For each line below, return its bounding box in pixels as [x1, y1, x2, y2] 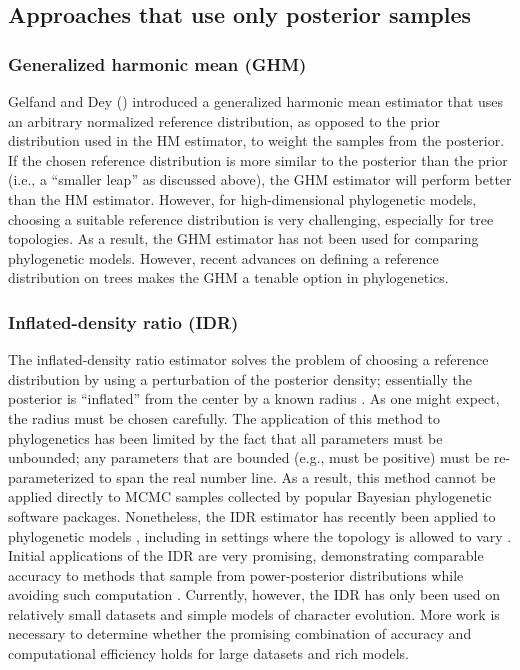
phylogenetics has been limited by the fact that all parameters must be [8, 427, 443, 448]
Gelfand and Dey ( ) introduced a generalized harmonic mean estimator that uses [8, 91, 503, 111]
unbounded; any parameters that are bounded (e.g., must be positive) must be [8, 447, 490, 468]
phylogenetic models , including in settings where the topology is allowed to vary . [8, 525, 512, 546]
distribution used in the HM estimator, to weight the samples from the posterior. [8, 130, 505, 151]
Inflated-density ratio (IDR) [8, 309, 239, 334]
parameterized [8, 466, 95, 487]
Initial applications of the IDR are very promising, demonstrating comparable [8, 545, 484, 566]
